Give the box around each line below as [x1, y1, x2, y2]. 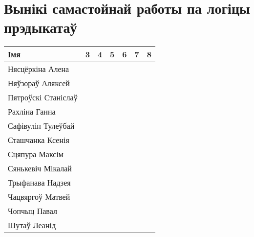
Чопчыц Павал [8, 205, 57, 217]
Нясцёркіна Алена [8, 63, 69, 75]
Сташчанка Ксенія [8, 134, 69, 146]
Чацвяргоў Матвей [8, 191, 70, 203]
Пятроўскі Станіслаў [8, 92, 78, 103]
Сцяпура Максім [8, 148, 63, 160]
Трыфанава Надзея [8, 177, 71, 189]
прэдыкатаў [4, 17, 77, 37]
